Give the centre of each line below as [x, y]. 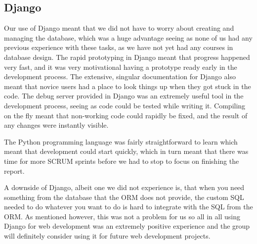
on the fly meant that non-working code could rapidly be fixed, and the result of [126, 115]
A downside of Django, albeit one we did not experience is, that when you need [124, 187]
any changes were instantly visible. [56, 125]
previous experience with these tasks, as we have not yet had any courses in [119, 47]
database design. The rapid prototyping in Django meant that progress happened [127, 57]
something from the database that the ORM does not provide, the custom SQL [124, 197]
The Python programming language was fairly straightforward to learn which [121, 141]
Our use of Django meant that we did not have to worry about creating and [119, 28]
